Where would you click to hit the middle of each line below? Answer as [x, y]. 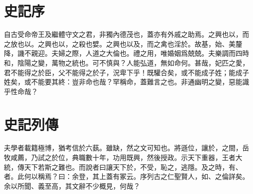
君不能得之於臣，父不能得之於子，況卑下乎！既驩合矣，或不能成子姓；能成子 [126, 72]
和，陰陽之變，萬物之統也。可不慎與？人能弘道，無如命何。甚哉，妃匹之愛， [126, 62]
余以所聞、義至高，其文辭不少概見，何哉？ [72, 186]
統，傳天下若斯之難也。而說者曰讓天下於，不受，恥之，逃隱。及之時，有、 [123, 167]
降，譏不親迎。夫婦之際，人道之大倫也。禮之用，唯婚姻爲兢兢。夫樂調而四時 [126, 53]
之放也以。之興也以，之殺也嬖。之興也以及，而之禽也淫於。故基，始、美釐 [123, 43]
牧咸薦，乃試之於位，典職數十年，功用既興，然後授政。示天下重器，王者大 [123, 157]
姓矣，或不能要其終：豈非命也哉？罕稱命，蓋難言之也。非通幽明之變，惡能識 [126, 82]
